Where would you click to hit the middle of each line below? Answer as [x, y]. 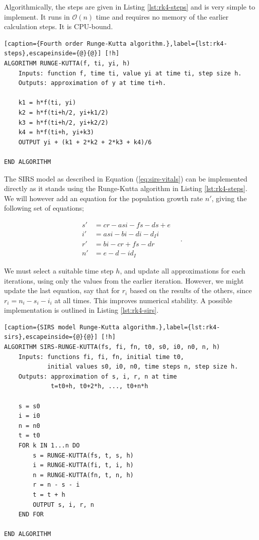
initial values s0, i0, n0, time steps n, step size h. [143, 367]
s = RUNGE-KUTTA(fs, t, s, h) [83, 455]
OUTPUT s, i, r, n [63, 505]
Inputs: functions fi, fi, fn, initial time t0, [101, 357]
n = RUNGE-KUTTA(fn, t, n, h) [83, 475]
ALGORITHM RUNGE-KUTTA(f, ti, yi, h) [67, 63]
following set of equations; [44, 208]
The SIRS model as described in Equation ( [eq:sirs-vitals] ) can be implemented [126, 178]
